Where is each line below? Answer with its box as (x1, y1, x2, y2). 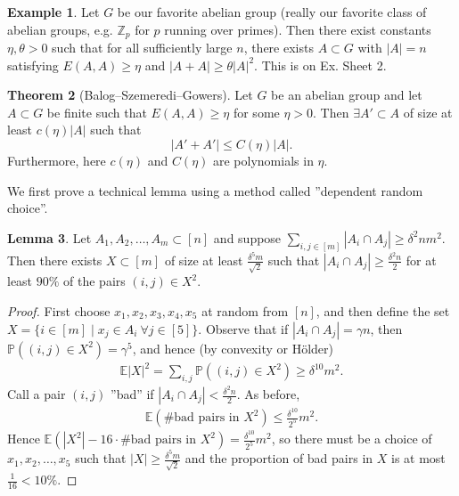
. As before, (236, 385, 300, 403)
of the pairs (63, 272, 126, 290)
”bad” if (111, 385, 154, 403)
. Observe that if (198, 319, 289, 337)
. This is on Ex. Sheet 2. (254, 55, 387, 74)
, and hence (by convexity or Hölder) (132, 338, 333, 357)
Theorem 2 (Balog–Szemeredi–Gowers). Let (7, 85, 253, 104)
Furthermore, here (7, 151, 106, 170)
